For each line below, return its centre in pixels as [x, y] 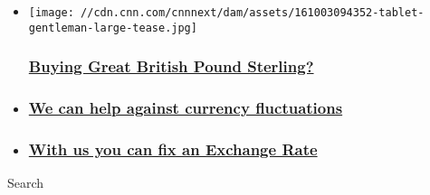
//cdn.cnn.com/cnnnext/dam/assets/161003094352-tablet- [253, 13]
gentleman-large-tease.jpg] [113, 28]
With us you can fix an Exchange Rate [173, 149]
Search [26, 183]
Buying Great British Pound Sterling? [171, 66]
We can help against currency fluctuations [186, 108]
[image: [51, 13]
